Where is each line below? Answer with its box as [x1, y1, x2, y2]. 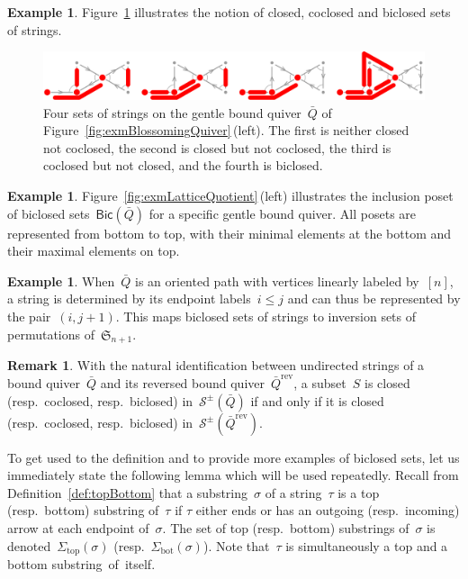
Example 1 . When [7, 271, 115, 290]
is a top [337, 483, 380, 502]
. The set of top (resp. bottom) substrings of [162, 518, 409, 537]
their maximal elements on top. [7, 241, 180, 260]
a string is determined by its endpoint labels [7, 289, 251, 308]
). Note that [202, 536, 270, 555]
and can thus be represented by [287, 289, 461, 308]
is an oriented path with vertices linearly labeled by [135, 271, 419, 290]
